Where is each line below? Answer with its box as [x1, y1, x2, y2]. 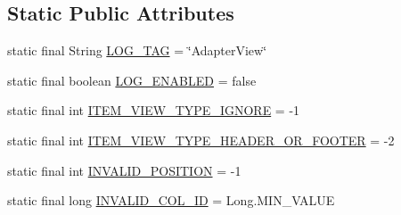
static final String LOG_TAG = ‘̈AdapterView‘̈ [7, 41, 267, 60]
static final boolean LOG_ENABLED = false [7, 70, 257, 89]
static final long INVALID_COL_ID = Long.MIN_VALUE [7, 191, 335, 210]
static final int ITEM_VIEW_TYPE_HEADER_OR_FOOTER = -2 [7, 130, 395, 149]
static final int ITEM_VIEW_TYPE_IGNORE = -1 [7, 101, 300, 120]
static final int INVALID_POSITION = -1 [7, 161, 241, 179]
